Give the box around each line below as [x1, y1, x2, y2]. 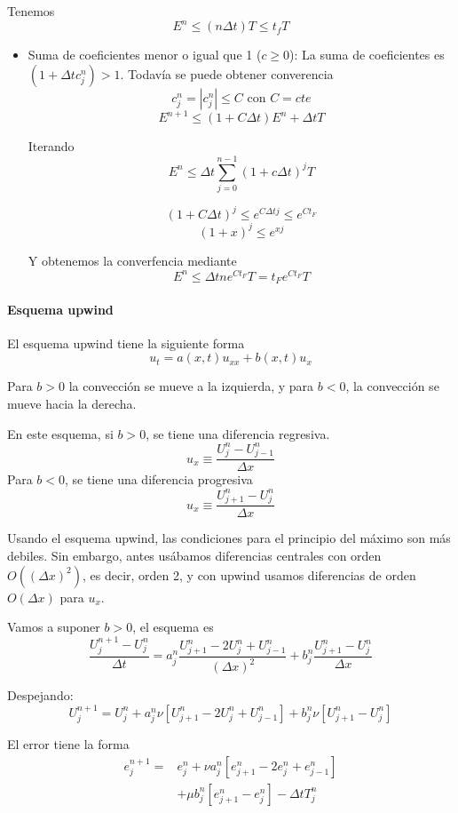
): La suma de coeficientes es [289, 45, 445, 64]
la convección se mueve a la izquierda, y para [68, 377, 314, 395]
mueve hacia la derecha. [7, 395, 137, 413]
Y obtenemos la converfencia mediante [28, 251, 237, 269]
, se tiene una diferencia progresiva [64, 470, 253, 489]
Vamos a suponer [7, 618, 100, 636]
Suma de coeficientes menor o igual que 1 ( [28, 45, 262, 64]
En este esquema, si [7, 424, 114, 442]
